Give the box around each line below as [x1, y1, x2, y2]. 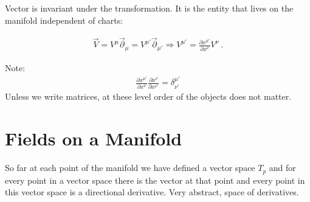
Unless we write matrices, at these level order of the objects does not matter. [5, 90, 292, 103]
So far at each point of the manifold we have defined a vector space [5, 161, 255, 174]
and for [269, 161, 296, 174]
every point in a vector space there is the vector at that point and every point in [5, 173, 305, 186]
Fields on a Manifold [5, 126, 182, 151]
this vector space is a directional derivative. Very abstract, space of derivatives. [5, 186, 299, 198]
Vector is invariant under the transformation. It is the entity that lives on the [5, 2, 294, 14]
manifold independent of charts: [5, 13, 123, 26]
